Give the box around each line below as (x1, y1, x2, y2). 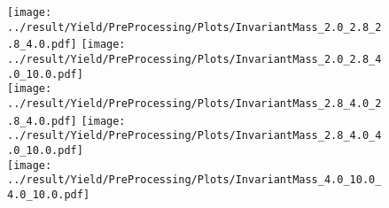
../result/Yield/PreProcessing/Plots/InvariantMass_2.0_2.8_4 (7, 52, 382, 65)
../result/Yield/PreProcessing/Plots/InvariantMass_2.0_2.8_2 (7, 20, 382, 34)
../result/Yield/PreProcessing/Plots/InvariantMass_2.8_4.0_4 (7, 129, 382, 143)
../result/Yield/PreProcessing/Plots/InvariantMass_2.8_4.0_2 (7, 96, 382, 110)
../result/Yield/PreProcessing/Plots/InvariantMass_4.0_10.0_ (7, 173, 382, 187)
